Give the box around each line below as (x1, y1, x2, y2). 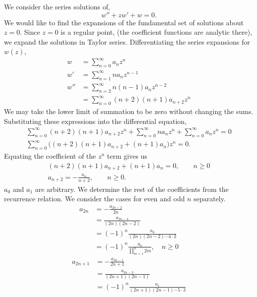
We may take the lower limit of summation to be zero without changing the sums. (4, 106, 254, 117)
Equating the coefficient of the (4, 151, 96, 161)
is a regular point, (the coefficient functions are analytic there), (61, 27, 253, 37)
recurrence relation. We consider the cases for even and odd (4, 193, 185, 204)
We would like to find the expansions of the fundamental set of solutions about (4, 17, 244, 27)
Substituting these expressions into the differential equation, (4, 116, 187, 126)
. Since (20, 27, 40, 37)
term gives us (107, 151, 147, 161)
